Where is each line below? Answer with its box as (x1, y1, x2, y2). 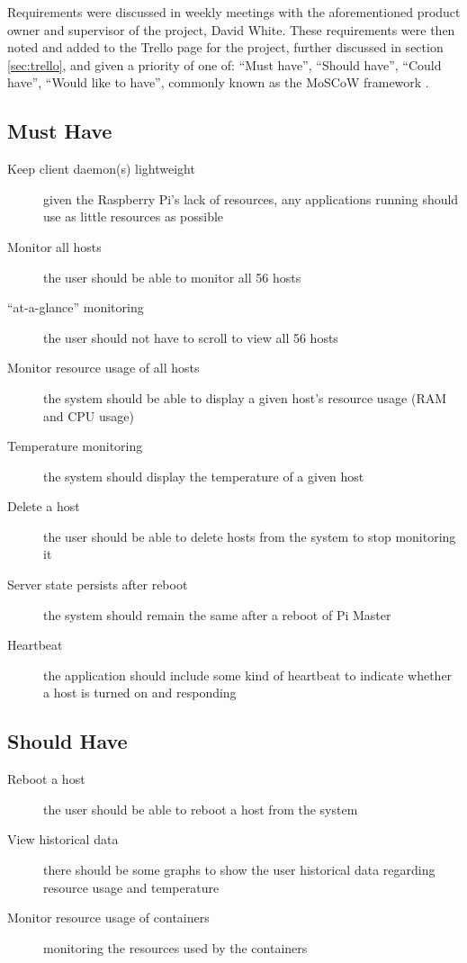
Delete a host (7, 497, 80, 516)
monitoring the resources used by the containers (43, 938, 308, 957)
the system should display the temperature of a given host (43, 466, 364, 485)
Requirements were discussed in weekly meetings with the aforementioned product (7, 3, 461, 21)
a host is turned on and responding (43, 683, 237, 702)
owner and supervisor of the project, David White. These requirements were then (7, 20, 455, 39)
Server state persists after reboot (7, 575, 188, 594)
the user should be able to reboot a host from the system (43, 799, 358, 818)
